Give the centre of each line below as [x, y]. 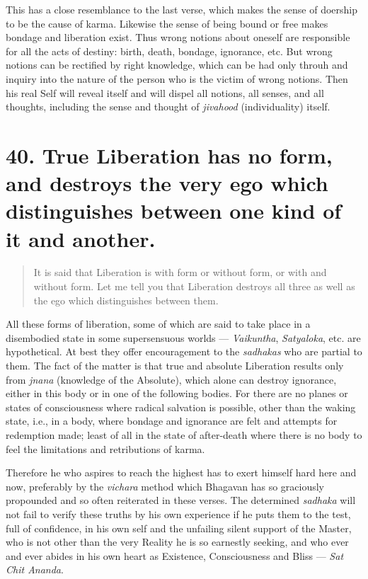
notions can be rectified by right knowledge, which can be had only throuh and [177, 65]
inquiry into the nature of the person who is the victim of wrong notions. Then [177, 78]
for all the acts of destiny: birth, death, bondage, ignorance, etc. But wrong [169, 51]
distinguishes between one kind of [174, 211]
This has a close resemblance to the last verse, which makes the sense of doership [182, 9]
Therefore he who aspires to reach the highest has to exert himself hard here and [181, 472]
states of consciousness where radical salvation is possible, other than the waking [181, 407]
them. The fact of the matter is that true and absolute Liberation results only [175, 365]
